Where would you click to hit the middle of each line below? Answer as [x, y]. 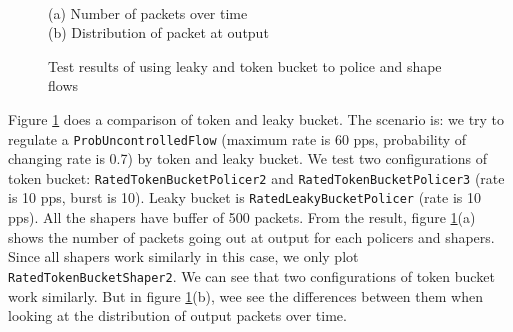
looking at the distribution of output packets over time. [177, 315]
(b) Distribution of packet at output [158, 32]
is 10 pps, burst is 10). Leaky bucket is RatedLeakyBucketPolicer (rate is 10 [244, 197]
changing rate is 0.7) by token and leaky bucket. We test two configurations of [248, 158]
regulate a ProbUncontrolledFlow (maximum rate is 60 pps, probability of [237, 138]
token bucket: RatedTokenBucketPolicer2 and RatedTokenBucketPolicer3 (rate [256, 177]
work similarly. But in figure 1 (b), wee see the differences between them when [245, 295]
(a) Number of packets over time [148, 12]
